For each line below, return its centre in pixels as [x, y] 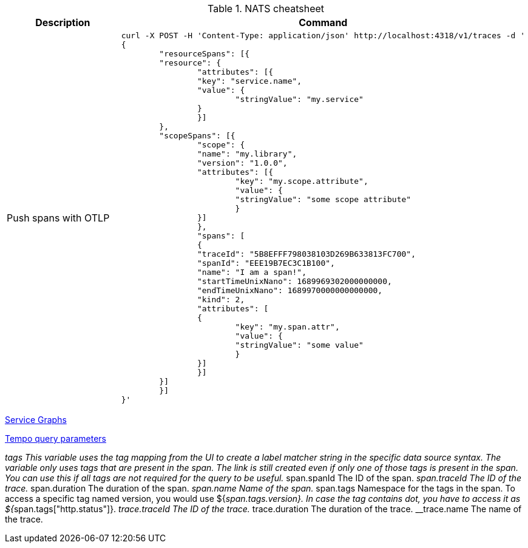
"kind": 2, [221, 299]
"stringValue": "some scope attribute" [323, 199]
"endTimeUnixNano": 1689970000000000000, [290, 290]
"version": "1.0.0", [242, 163]
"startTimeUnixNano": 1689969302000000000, [294, 281]
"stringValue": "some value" [299, 345]
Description [63, 22]
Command [323, 22]
